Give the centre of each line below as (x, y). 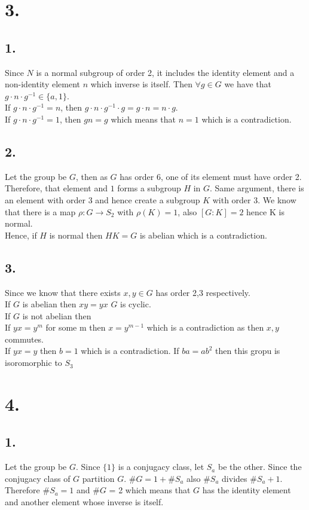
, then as (91, 176)
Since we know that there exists (63, 292)
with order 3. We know (254, 199)
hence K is (265, 211)
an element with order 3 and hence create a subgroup (103, 199)
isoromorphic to (33, 363)
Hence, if (21, 235)
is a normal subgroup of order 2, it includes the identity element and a (165, 72)
